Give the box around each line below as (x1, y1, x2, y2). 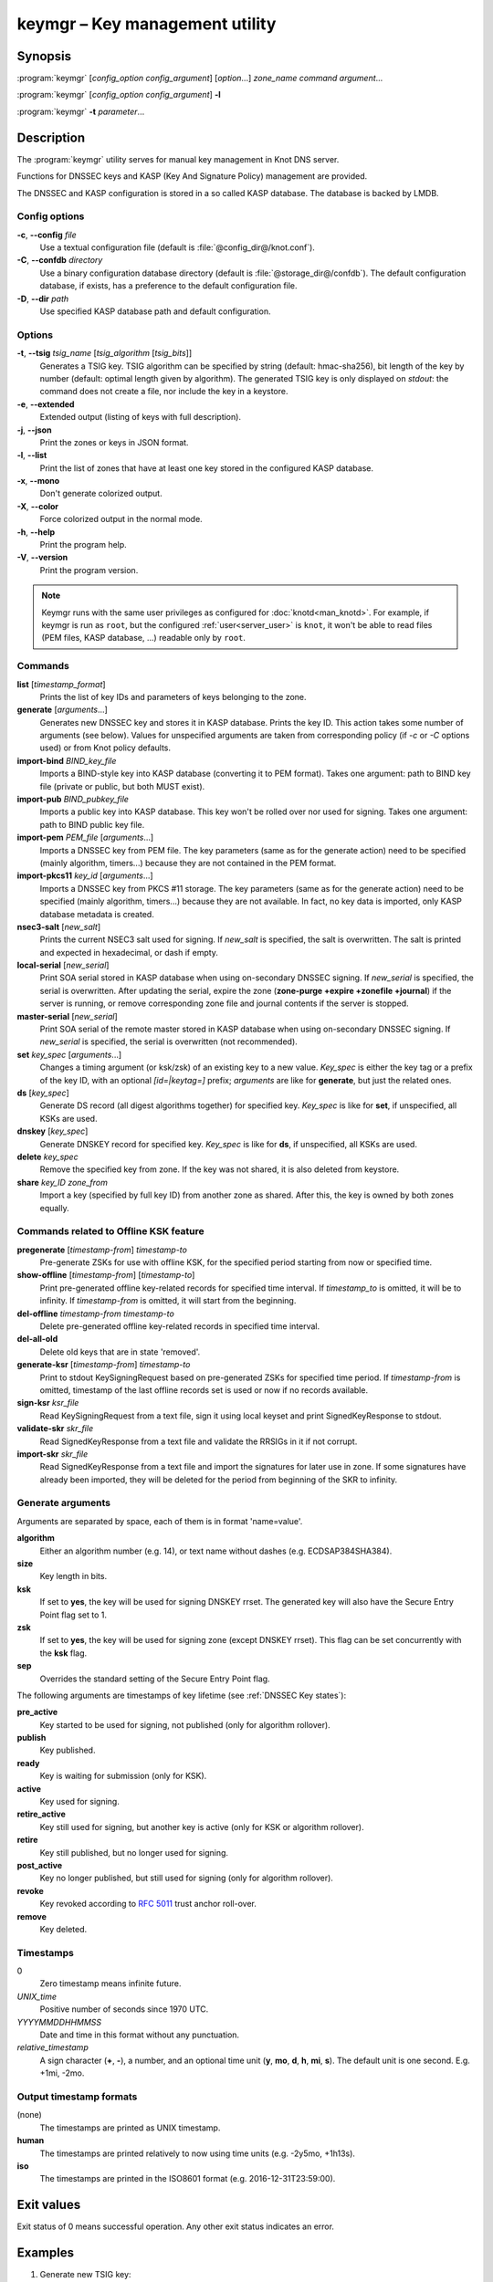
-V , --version (16, 552, 68, 563)
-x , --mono (16, 476, 60, 487)
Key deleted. (39, 1923, 88, 1934)
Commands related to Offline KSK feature (16, 1225, 205, 1238)
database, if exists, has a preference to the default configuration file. (39, 280, 298, 291)
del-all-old (16, 1334, 58, 1345)
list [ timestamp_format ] (16, 678, 106, 689)
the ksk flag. (39, 1648, 88, 1659)
